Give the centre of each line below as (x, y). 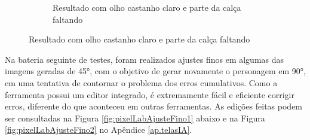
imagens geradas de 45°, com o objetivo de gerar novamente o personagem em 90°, (155, 71)
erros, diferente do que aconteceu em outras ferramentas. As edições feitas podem (154, 106)
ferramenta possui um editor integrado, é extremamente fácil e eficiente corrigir (150, 94)
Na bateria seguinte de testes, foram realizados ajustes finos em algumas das (145, 59)
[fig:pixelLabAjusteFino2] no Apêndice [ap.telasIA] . (99, 130)
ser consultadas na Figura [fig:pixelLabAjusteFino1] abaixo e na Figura (135, 118)
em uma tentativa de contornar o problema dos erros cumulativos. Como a (141, 82)
